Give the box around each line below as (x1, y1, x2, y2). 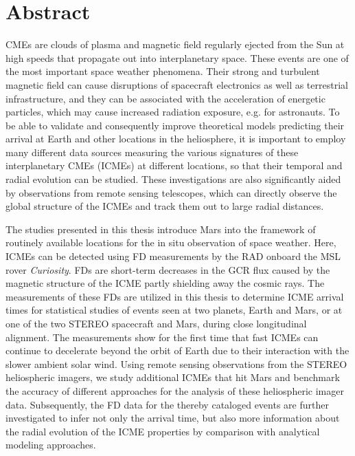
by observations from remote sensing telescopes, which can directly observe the (5, 185, 337, 199)
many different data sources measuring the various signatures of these (5, 144, 299, 159)
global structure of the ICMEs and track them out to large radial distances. (5, 199, 324, 213)
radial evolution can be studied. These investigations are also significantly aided (5, 172, 341, 186)
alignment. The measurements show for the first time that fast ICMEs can (5, 329, 319, 344)
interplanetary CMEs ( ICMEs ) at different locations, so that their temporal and (5, 158, 343, 173)
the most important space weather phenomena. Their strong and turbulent (5, 64, 320, 78)
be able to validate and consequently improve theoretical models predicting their (5, 118, 345, 132)
